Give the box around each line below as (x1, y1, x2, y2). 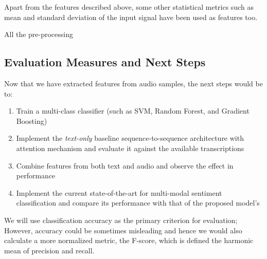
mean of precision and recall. (4, 245, 95, 255)
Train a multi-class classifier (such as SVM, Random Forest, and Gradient (16, 105, 250, 116)
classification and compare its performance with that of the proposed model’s (16, 197, 260, 208)
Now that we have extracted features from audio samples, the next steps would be (4, 78, 263, 88)
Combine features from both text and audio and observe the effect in (16, 160, 234, 171)
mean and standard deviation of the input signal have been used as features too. (4, 11, 258, 22)
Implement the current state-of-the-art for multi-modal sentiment (16, 187, 222, 198)
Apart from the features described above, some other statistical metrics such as (4, 2, 254, 12)
